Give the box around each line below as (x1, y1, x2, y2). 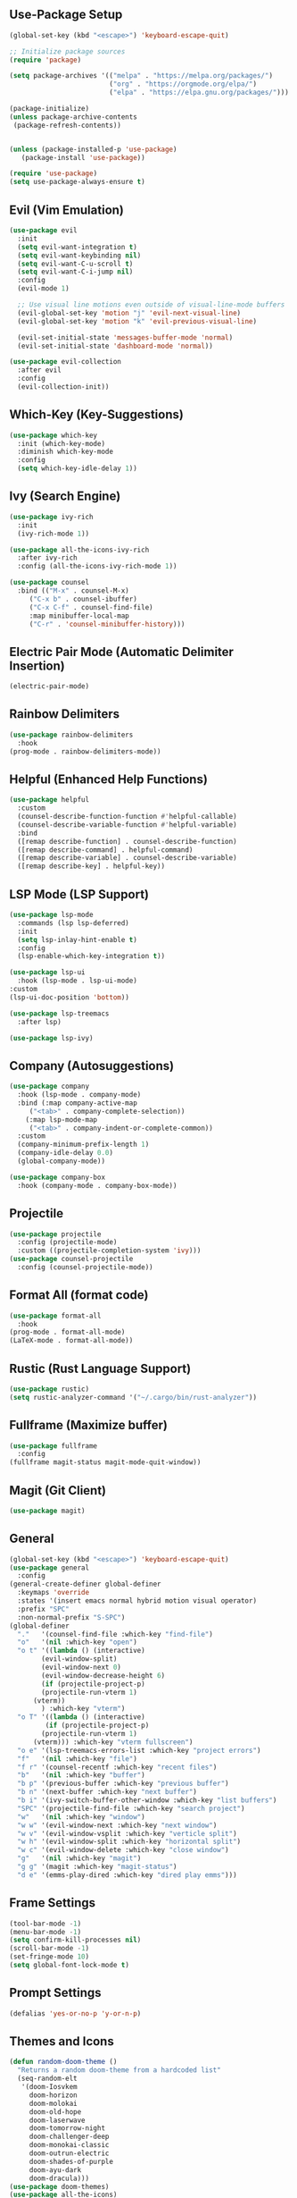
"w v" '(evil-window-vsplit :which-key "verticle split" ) (17, 1829, 238, 1838)
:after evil (17, 366, 62, 375)
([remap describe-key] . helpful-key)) (17, 862, 166, 871)
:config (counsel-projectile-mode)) (17, 1263, 153, 1272)
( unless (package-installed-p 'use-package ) (9, 145, 177, 154)
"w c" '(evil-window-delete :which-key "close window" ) (17, 1846, 229, 1855)
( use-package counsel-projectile (9, 1255, 134, 1264)
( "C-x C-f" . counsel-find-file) (29, 602, 153, 611)
